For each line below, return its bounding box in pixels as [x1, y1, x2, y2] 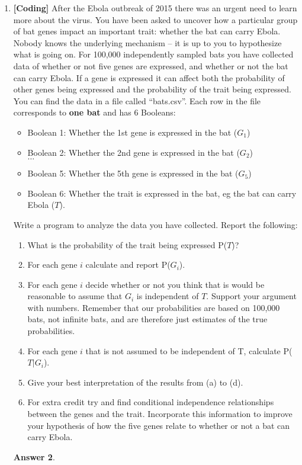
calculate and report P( [85, 258, 171, 271]
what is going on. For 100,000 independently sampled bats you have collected [13, 48, 294, 60]
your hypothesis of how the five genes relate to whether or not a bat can [27, 419, 290, 431]
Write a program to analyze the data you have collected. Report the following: [13, 218, 298, 230]
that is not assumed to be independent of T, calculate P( [85, 344, 293, 357]
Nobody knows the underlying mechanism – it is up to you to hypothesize [13, 36, 282, 49]
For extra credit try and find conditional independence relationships [27, 396, 274, 408]
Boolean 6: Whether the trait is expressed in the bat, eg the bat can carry [27, 187, 297, 199]
